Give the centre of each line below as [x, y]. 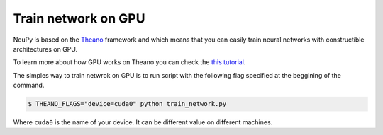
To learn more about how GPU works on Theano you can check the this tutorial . [129, 62]
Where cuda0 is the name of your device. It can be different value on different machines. [143, 122]
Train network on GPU [79, 18]
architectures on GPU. [45, 49]
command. [29, 86]
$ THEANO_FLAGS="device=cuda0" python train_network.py [127, 104]
